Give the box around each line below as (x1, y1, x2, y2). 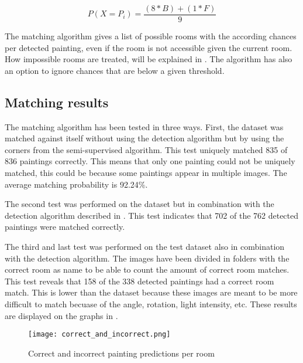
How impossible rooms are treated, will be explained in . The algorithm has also (5, 53, 292, 65)
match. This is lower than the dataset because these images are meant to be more (5, 286, 298, 298)
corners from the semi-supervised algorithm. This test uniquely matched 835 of (5, 143, 288, 155)
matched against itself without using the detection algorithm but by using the (5, 132, 284, 144)
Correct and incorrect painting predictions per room (28, 347, 215, 359)
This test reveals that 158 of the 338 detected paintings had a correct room (5, 274, 274, 287)
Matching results (5, 93, 109, 111)
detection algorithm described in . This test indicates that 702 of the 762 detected (5, 209, 299, 221)
